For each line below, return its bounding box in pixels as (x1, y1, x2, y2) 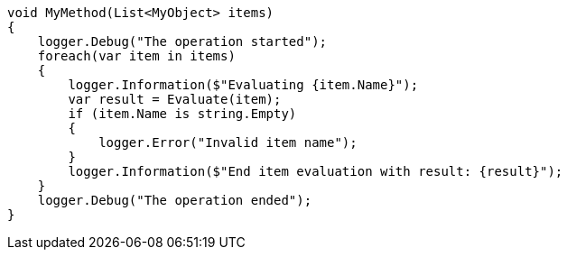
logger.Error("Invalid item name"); (98, 135, 358, 150)
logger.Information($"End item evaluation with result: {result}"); (68, 164, 563, 179)
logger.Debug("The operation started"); (37, 34, 328, 49)
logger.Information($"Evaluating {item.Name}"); (68, 78, 419, 92)
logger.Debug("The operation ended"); (37, 193, 312, 207)
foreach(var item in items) (37, 49, 236, 63)
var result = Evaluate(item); (68, 92, 282, 106)
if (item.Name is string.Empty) (68, 106, 297, 121)
